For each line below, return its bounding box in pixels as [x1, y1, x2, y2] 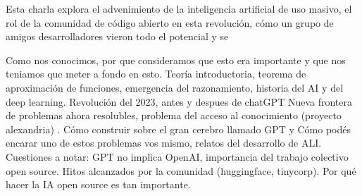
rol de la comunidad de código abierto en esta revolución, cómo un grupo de [6, 15, 334, 30]
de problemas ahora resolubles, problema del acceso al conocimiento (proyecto [6, 108, 342, 123]
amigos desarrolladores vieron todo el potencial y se [6, 29, 229, 44]
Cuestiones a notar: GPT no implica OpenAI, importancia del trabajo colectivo [6, 149, 349, 164]
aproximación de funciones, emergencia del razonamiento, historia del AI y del [6, 80, 344, 94]
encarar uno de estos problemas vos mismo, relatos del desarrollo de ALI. [6, 135, 322, 150]
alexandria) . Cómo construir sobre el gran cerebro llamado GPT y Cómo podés [6, 121, 351, 136]
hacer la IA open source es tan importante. [6, 177, 191, 192]
